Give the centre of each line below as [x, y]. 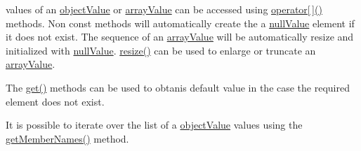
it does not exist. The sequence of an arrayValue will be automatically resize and [180, 37]
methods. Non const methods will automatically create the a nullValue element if [180, 23]
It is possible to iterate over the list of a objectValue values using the [154, 125]
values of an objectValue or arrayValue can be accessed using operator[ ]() [164, 9]
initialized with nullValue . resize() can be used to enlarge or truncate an [161, 50]
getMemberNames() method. [67, 138]
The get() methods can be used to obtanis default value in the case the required [178, 87]
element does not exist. [55, 101]
